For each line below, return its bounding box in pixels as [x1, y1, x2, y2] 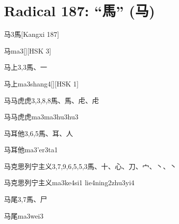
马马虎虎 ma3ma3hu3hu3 [4, 112, 78, 122]
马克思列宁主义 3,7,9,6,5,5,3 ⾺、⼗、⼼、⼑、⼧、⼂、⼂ [4, 161, 177, 171]
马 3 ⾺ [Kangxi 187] [4, 29, 59, 39]
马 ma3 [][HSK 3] [4, 45, 51, 56]
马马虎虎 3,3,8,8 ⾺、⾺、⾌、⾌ [4, 95, 99, 105]
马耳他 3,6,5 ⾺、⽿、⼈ [4, 128, 73, 138]
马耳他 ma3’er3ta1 [4, 144, 58, 155]
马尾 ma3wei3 [4, 210, 44, 221]
